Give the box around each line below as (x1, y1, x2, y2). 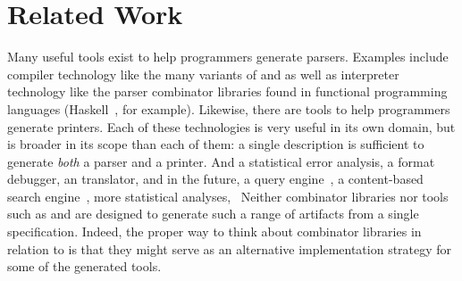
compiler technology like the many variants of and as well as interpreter (7, 64, 399, 83)
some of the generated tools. (7, 257, 162, 276)
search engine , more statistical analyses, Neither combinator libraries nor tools (7, 186, 449, 205)
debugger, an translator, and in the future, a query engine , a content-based (7, 169, 424, 188)
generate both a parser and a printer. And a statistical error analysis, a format (7, 152, 435, 170)
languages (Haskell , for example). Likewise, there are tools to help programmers (7, 99, 450, 118)
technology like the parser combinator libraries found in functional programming (7, 82, 448, 101)
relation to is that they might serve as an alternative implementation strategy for (7, 239, 452, 258)
